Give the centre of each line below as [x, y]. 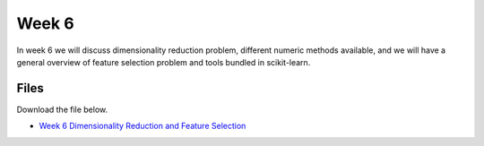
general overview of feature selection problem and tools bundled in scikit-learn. [164, 62]
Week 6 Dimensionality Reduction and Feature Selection [143, 126]
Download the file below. [62, 109]
